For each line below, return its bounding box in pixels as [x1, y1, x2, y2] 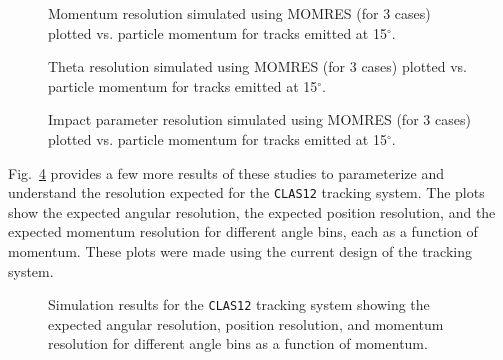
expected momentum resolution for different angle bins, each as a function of [8, 221, 478, 242]
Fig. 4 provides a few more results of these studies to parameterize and [8, 162, 444, 183]
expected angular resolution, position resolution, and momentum [48, 313, 444, 334]
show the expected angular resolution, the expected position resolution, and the [8, 201, 496, 222]
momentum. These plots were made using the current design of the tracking [8, 241, 472, 261]
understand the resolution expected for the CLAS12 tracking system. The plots [8, 182, 485, 203]
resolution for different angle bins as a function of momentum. [48, 333, 428, 354]
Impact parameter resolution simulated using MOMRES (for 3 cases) [48, 109, 471, 130]
